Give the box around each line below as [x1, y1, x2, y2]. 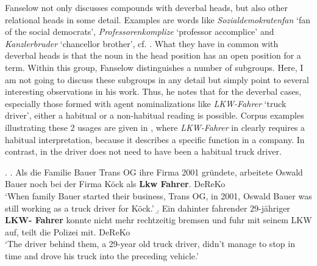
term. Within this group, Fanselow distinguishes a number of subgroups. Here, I [5, 61, 304, 73]
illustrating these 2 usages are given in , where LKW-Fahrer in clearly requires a [5, 120, 305, 133]
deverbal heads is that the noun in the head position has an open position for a [5, 49, 301, 62]
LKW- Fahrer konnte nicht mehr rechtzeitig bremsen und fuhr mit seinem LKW [5, 213, 312, 226]
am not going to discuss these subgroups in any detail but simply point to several [5, 73, 309, 86]
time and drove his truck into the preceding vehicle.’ [5, 249, 199, 262]
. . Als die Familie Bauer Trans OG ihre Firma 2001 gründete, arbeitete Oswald [5, 165, 303, 178]
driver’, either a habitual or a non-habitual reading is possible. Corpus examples [5, 109, 304, 122]
